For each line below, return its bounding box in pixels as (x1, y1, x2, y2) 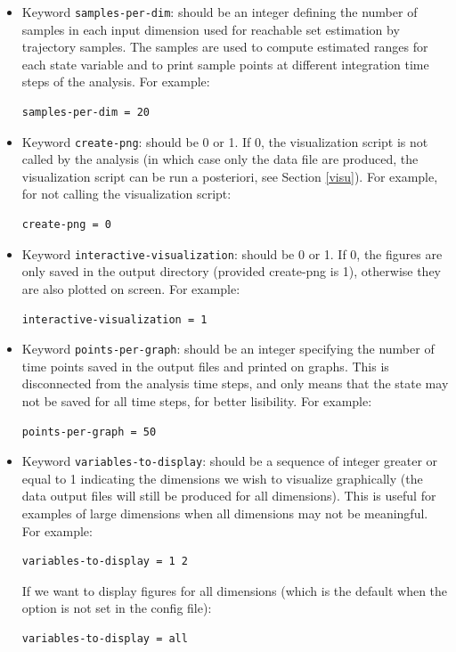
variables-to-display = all (21, 632, 188, 645)
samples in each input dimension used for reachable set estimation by (21, 20, 400, 38)
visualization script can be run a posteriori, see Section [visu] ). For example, (21, 167, 438, 185)
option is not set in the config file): (21, 599, 212, 617)
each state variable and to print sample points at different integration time (21, 54, 429, 73)
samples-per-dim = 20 (21, 106, 150, 119)
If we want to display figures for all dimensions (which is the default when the (21, 581, 448, 599)
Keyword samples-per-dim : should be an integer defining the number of (21, 3, 418, 20)
